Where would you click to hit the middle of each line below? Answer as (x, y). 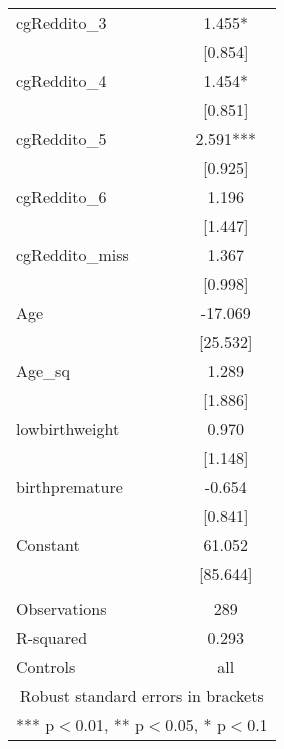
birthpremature (69, 486)
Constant (48, 544)
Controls (46, 666)
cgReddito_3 (61, 22)
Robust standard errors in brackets (141, 695)
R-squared (52, 637)
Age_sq (43, 370)
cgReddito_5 (61, 138)
